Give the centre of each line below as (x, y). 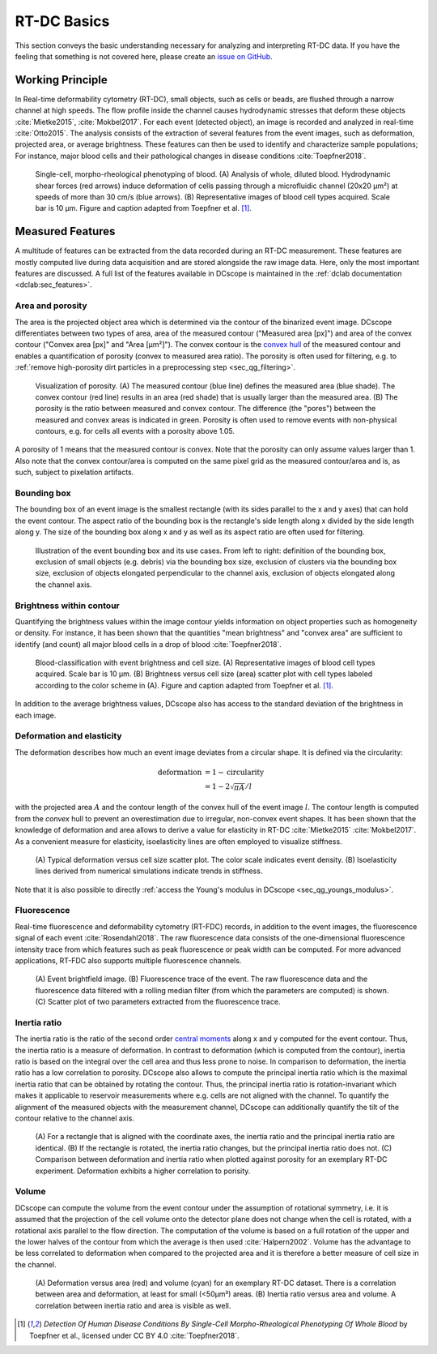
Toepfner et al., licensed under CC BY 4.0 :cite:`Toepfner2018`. (134, 1335)
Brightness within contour (68, 606)
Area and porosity (51, 306)
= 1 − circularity (234, 772)
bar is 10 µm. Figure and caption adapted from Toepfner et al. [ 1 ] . (144, 208)
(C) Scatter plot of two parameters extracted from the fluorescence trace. (158, 1002)
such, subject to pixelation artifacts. (74, 472)
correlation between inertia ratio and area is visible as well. (133, 1305)
